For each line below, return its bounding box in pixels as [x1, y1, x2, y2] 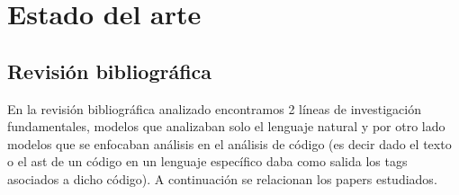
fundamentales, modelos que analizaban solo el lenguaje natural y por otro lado [7, 117, 445, 136]
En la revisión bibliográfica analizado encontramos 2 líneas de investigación [7, 99, 421, 118]
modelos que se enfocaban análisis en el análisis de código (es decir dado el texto [7, 134, 452, 153]
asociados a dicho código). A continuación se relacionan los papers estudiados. [7, 169, 437, 188]
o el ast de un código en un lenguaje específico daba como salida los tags [7, 152, 408, 171]
